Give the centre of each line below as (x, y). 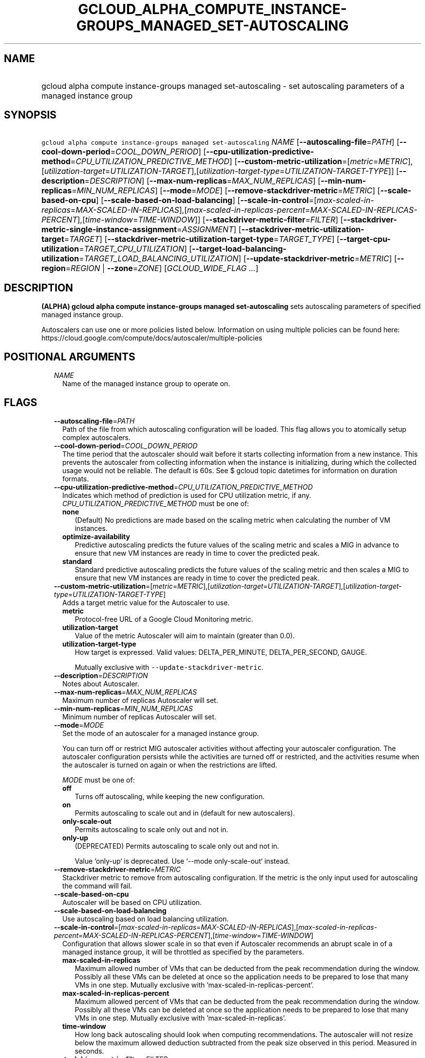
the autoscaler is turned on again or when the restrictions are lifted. (170, 765)
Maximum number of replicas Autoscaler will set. (140, 700)
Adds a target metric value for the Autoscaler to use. (146, 602)
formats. (76, 478)
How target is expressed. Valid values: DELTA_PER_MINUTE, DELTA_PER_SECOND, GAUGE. (221, 652)
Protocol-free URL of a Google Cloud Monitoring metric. (164, 619)
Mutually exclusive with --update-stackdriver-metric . (169, 667)
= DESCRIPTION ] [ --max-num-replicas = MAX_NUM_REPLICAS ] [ (203, 181)
